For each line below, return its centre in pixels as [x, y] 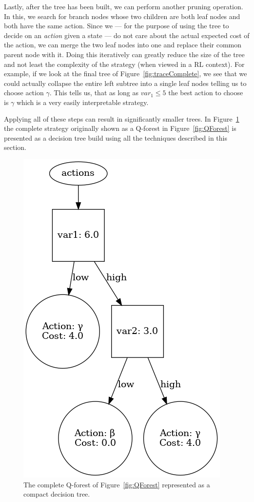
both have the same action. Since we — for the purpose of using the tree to [117, 26]
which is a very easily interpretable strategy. [83, 102]
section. [15, 147]
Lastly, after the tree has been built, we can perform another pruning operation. [124, 6]
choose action [24, 93]
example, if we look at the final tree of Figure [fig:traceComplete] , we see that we [126, 73]
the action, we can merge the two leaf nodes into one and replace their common [123, 45]
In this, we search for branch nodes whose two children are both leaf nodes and [122, 16]
